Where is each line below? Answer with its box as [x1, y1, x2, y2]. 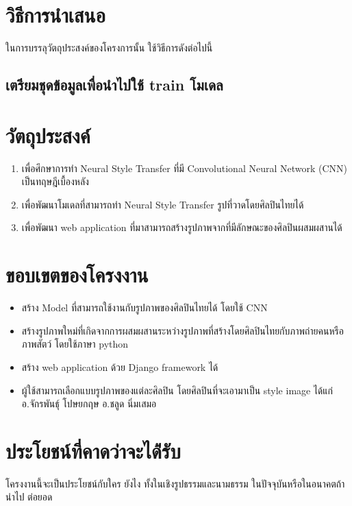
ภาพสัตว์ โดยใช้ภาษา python [21, 337, 129, 351]
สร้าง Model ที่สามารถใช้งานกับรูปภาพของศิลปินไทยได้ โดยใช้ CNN [21, 300, 268, 315]
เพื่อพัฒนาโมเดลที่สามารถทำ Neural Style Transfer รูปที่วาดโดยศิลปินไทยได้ [21, 197, 304, 211]
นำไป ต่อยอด [5, 490, 53, 504]
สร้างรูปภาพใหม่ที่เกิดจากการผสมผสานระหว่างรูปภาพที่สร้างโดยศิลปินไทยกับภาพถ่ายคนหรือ [21, 323, 344, 337]
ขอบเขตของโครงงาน [5, 261, 149, 289]
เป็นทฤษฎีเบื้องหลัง [21, 174, 89, 189]
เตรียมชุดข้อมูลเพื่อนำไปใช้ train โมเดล [5, 74, 223, 95]
